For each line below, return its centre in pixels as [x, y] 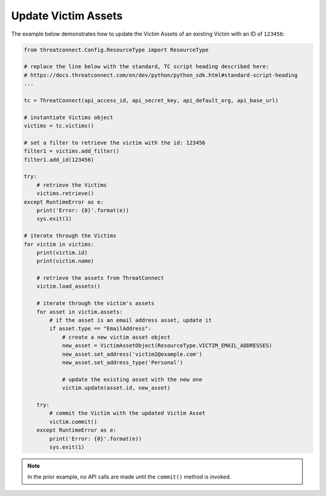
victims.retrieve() [66, 194]
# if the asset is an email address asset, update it [130, 320]
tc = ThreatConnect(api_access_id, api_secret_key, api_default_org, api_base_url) [151, 100]
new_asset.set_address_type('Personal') [123, 362]
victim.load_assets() [69, 286]
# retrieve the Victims [72, 185]
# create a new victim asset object [116, 337]
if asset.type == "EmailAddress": [100, 329]
